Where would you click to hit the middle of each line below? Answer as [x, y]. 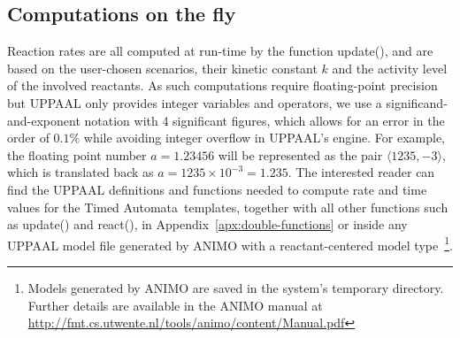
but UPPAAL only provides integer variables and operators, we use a [195, 102]
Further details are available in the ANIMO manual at [175, 305]
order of [28, 138]
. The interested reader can [361, 172]
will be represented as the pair [300, 154]
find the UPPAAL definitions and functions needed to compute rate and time [217, 189]
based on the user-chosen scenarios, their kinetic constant [162, 68]
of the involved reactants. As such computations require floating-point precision [222, 85]
